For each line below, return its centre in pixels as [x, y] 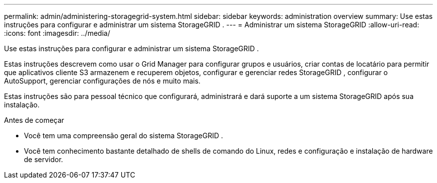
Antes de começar [34, 120]
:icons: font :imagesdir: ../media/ [57, 33]
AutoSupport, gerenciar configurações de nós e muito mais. [102, 81]
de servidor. [44, 159]
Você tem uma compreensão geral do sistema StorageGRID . [123, 136]
